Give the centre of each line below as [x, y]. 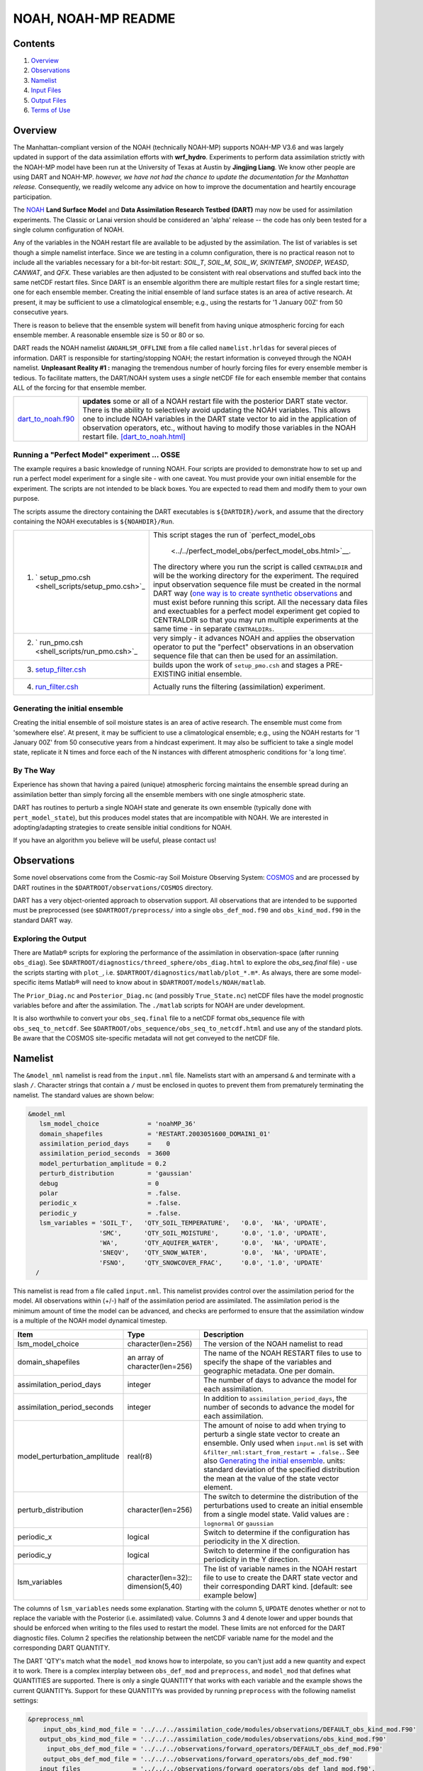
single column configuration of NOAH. [68, 230]
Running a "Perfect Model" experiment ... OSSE [97, 455]
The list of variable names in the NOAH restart [280, 1568]
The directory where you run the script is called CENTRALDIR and [258, 567]
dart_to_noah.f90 [46, 419]
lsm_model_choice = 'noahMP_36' [118, 1124]
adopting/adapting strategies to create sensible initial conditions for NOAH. [123, 827]
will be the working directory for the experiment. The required [256, 576]
